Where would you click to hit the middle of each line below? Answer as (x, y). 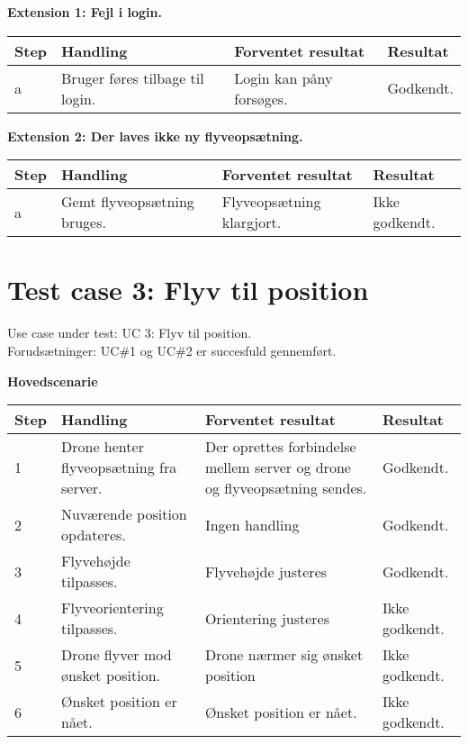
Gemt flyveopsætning (128, 202)
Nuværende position (124, 514)
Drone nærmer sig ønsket (284, 655)
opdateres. (94, 535)
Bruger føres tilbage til (133, 77)
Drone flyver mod (117, 655)
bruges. (84, 222)
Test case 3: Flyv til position (188, 290)
